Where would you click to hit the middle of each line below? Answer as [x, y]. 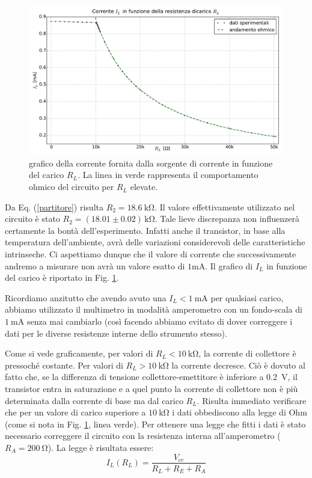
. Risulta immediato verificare [252, 400]
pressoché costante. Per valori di [64, 365]
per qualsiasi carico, [247, 297]
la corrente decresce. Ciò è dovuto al [238, 365]
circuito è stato [32, 219]
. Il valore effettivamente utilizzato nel [225, 207]
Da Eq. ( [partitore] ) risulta [54, 207]
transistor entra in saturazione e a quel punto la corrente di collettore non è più [151, 388]
